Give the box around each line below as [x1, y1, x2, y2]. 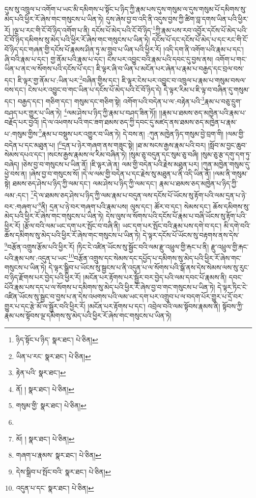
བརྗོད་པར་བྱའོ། [4, 117, 39, 127]
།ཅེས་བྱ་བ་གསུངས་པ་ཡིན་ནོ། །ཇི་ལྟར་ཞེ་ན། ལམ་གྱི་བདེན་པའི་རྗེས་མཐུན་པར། [21, 159, 199, 169]
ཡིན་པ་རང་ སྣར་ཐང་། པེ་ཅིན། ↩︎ [16, 351, 91, 361]
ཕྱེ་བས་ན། [4, 168, 27, 179]
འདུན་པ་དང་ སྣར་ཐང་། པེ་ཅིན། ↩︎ [16, 483, 94, 493]
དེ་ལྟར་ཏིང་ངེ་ [217, 281, 248, 292]
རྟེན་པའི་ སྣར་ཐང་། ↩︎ [16, 367, 66, 378]
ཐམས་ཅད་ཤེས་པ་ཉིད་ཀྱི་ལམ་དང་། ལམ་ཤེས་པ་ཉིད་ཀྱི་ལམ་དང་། [12, 178, 157, 189]
